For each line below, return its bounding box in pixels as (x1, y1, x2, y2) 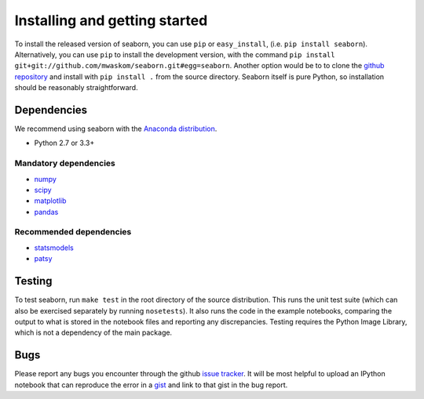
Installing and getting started (14, 12, 208, 29)
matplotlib (34, 196, 67, 205)
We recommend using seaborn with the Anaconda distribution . (14, 124, 217, 133)
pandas (34, 207, 59, 216)
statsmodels (34, 243, 74, 252)
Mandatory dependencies (14, 158, 115, 169)
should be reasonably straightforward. (14, 83, 138, 92)
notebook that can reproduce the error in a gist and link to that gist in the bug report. (14, 380, 288, 390)
